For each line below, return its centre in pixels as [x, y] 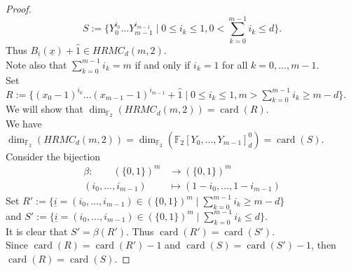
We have [24, 124]
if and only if [163, 64]
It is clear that [37, 231]
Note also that [36, 64]
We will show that [44, 109]
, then [324, 245]
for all [235, 64]
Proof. [19, 8]
